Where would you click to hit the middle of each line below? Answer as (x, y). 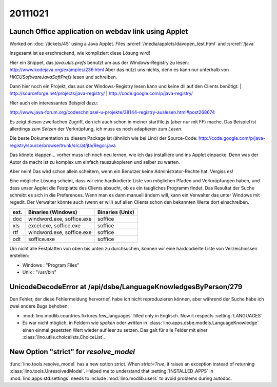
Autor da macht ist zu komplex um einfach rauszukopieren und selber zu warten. (95, 162)
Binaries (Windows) (53, 212)
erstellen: (19, 255)
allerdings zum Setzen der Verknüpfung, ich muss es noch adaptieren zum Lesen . (96, 128)
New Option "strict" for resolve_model (72, 351)
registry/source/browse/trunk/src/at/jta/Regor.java (63, 145)
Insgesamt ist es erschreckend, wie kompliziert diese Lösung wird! (80, 53)
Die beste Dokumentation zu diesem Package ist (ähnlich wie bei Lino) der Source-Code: (103, 138)
